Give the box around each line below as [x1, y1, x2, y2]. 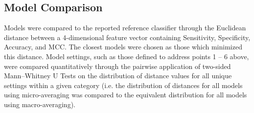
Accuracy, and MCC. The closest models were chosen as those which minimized [4, 42, 242, 52]
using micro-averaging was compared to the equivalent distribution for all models [4, 90, 247, 100]
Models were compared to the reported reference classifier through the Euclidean [4, 23, 246, 33]
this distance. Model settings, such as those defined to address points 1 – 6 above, [4, 51, 249, 61]
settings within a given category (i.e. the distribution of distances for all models [4, 80, 243, 90]
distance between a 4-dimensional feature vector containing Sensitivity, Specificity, [4, 32, 251, 42]
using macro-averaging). [4, 99, 75, 109]
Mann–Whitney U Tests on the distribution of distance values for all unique [4, 70, 232, 81]
